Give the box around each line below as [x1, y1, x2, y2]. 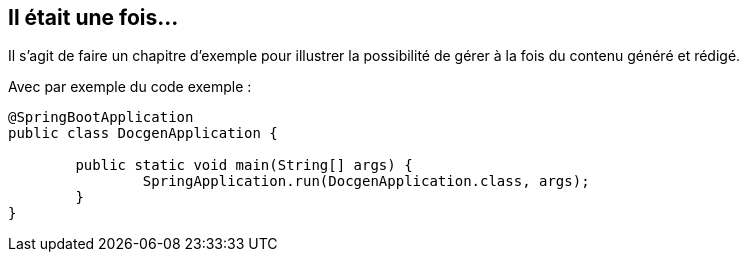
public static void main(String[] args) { [75, 157, 413, 174]
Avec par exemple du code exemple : [8, 78, 252, 96]
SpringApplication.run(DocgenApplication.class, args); [142, 173, 590, 190]
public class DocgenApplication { [8, 125, 278, 142]
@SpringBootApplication [8, 109, 194, 126]
